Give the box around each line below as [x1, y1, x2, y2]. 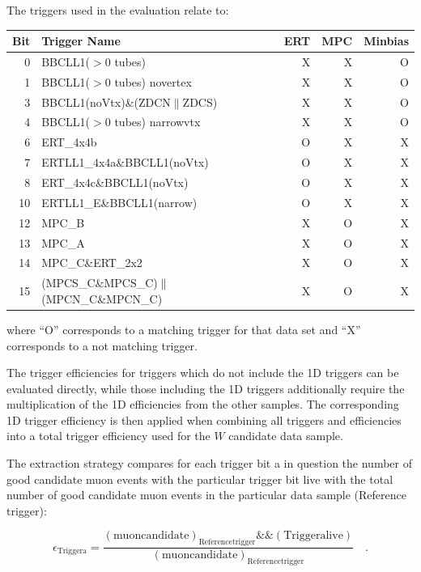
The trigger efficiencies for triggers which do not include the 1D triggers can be [6, 364, 399, 381]
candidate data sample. [228, 427, 343, 444]
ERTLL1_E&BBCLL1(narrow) [41, 193, 198, 210]
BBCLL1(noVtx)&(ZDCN [41, 93, 171, 110]
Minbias [364, 32, 409, 49]
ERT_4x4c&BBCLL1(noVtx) [41, 174, 189, 190]
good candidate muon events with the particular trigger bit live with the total [6, 470, 393, 487]
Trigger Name [41, 32, 121, 49]
